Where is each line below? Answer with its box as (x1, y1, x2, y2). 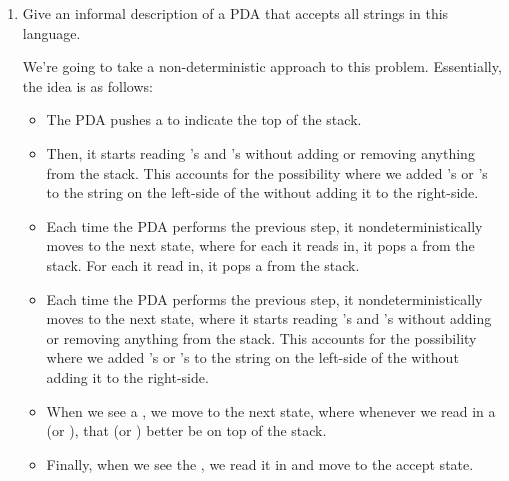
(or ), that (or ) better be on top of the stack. (46, 420, 327, 441)
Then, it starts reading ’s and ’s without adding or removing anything (46, 142, 475, 163)
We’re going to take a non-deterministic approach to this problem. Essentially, (22, 56, 502, 77)
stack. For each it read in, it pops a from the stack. (46, 254, 360, 275)
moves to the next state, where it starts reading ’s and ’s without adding (46, 308, 492, 329)
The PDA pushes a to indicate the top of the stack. (46, 109, 362, 130)
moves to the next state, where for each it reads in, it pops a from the (46, 235, 475, 256)
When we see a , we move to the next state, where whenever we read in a (46, 400, 496, 421)
